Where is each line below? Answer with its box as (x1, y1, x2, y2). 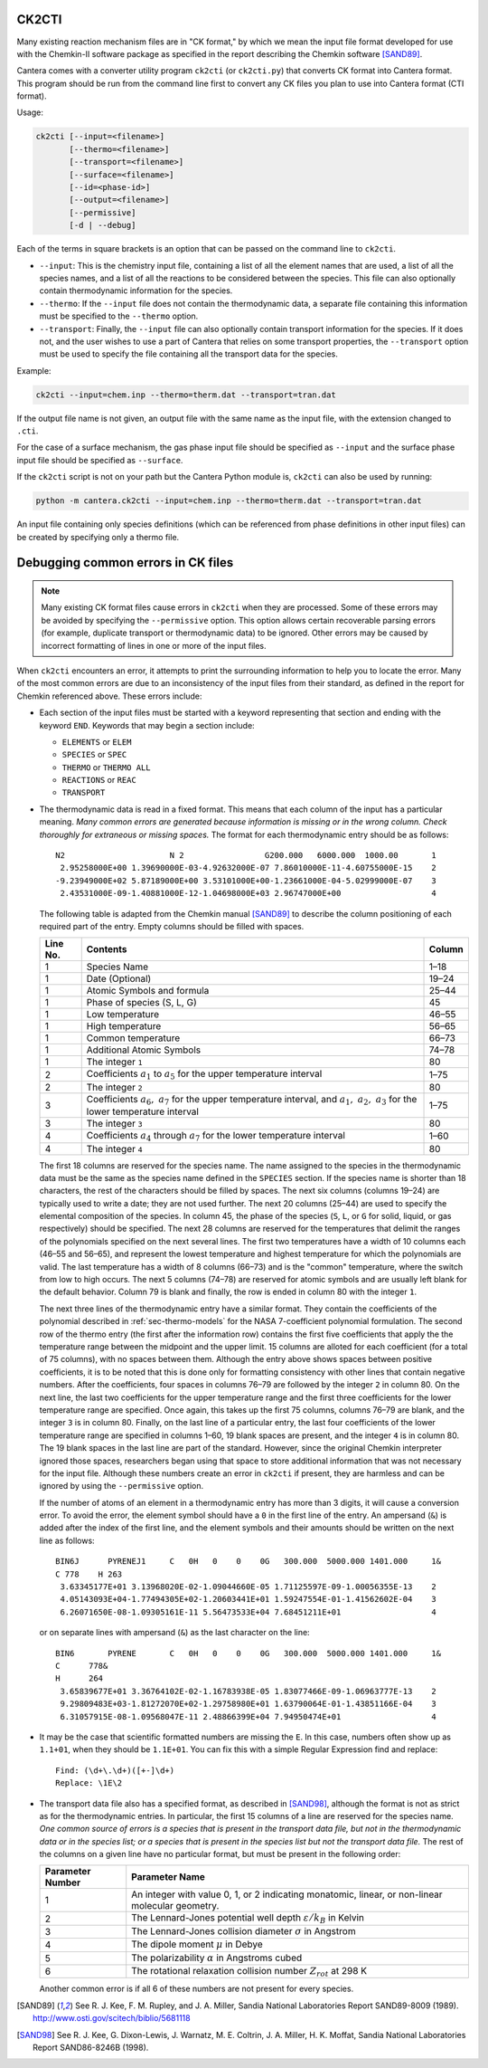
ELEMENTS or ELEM (61, 736, 132, 747)
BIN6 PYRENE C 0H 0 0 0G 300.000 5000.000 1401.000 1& (55, 1648, 442, 1658)
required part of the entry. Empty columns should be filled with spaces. (39, 920, 305, 931)
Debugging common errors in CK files (16, 555, 234, 570)
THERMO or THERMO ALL (61, 761, 151, 773)
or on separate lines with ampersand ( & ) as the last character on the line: (39, 1627, 311, 1638)
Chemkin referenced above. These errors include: (16, 691, 202, 701)
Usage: (16, 107, 44, 118)
